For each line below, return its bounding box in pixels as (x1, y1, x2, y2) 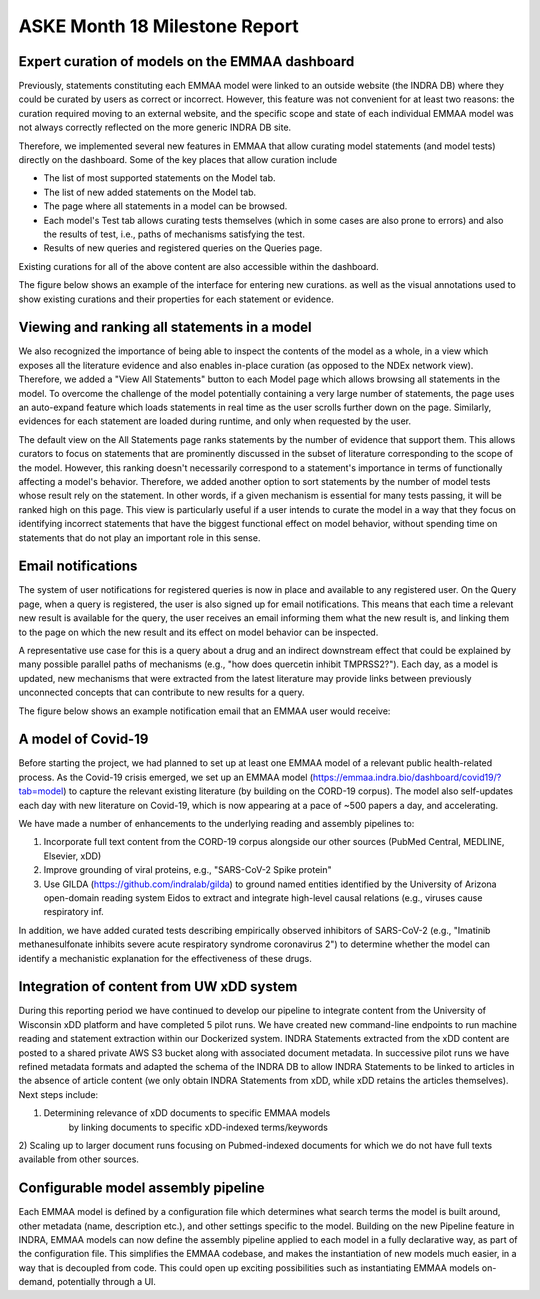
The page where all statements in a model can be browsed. (43, 200, 288, 212)
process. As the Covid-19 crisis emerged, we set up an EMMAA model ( (18, 771, 314, 783)
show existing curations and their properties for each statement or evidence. (18, 293, 334, 305)
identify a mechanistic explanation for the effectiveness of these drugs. (18, 952, 312, 964)
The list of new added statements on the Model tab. (43, 186, 257, 198)
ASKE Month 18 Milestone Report (18, 15, 299, 37)
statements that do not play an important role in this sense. (18, 531, 261, 544)
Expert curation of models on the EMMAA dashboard (18, 53, 355, 70)
